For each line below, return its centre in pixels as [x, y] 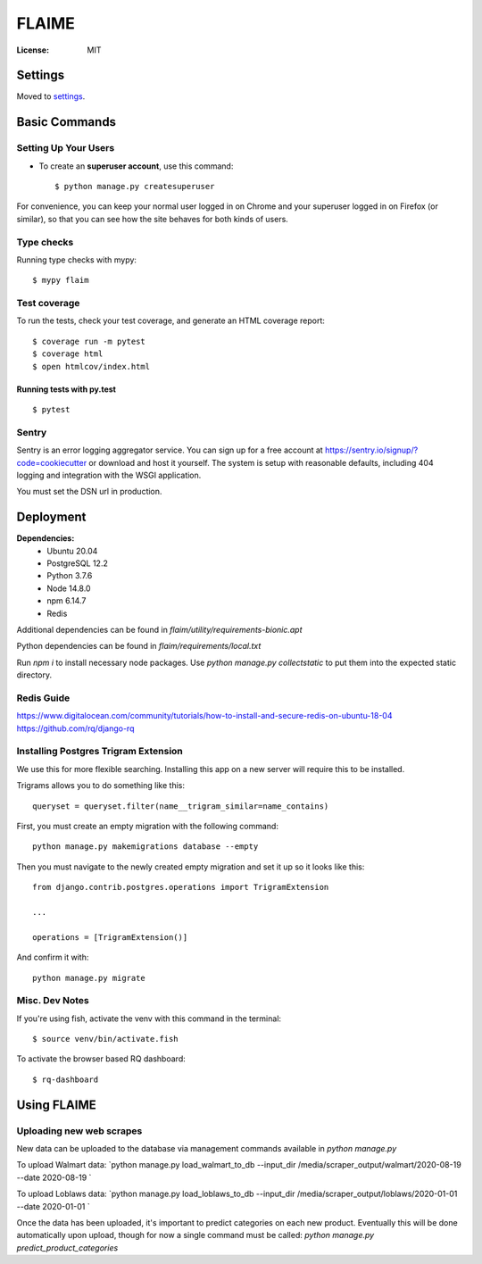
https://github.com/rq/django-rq [75, 728]
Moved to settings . [51, 96]
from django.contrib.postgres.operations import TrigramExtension [181, 887]
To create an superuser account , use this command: [136, 166]
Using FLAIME [57, 1105]
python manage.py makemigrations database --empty [145, 847]
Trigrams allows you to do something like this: [100, 786]
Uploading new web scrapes [79, 1131]
